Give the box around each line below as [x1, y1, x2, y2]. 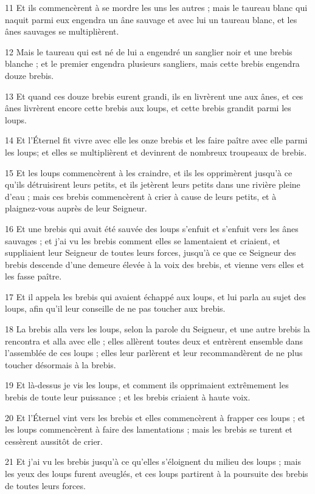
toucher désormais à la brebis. [5, 358, 116, 371]
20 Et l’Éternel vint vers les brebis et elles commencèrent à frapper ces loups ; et [5, 411, 305, 424]
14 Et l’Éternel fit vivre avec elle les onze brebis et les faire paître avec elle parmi [5, 134, 308, 146]
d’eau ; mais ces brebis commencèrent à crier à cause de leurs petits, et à [5, 190, 277, 202]
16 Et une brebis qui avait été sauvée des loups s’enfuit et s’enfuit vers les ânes [5, 222, 299, 235]
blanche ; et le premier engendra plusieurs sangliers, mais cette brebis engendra [5, 57, 300, 70]
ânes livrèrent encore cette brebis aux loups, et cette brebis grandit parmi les [5, 101, 291, 114]
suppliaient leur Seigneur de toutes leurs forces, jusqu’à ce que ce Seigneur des [5, 246, 296, 259]
